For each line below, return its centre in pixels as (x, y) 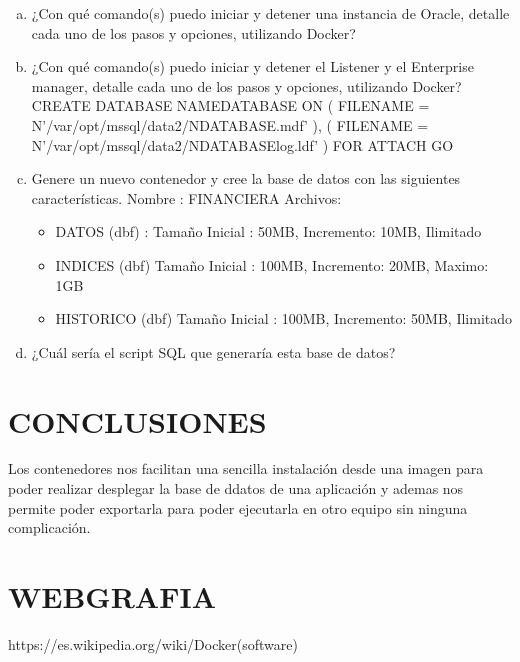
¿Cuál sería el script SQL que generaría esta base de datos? (213, 351)
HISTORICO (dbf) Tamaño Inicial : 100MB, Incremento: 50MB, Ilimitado (284, 318)
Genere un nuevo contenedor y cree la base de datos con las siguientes (246, 178)
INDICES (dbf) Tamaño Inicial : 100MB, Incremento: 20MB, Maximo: (272, 264)
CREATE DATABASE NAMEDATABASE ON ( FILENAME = (230, 105)
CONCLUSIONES (137, 420)
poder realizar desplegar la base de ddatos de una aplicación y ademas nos (236, 488)
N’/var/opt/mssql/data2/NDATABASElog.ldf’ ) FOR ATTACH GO (242, 144)
